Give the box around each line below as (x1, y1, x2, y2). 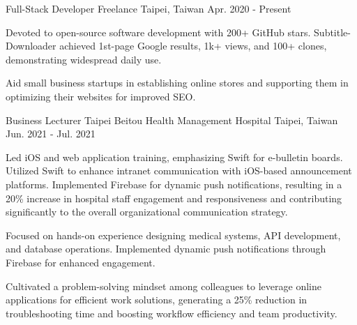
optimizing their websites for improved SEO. (6, 89, 196, 103)
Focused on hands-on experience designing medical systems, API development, (6, 227, 341, 242)
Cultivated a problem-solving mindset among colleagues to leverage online (6, 278, 321, 293)
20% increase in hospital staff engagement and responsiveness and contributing (6, 190, 342, 205)
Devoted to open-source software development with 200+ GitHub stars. (6, 24, 311, 39)
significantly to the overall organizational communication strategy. (6, 204, 288, 219)
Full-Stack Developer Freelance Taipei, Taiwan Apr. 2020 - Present (6, 1, 291, 15)
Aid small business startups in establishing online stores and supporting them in (6, 75, 349, 90)
